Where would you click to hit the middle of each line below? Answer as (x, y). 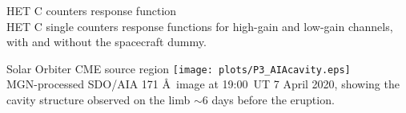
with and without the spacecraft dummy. (107, 42)
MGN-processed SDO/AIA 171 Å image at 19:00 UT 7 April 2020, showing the (203, 84)
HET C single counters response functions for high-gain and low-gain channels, (200, 26)
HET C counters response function (92, 10)
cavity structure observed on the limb (98, 100)
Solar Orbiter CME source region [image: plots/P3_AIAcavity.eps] (179, 68)
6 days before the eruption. (268, 100)
